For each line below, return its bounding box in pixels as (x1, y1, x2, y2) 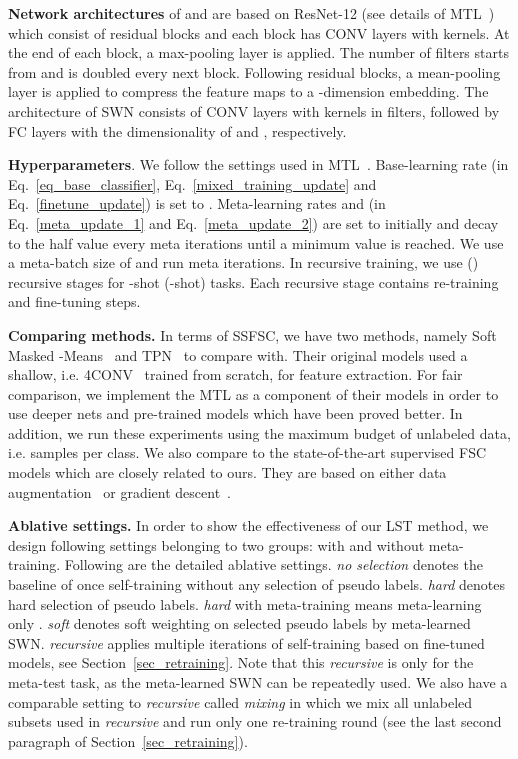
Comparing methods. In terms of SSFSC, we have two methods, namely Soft (8, 324, 497, 345)
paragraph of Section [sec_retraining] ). (8, 730, 248, 751)
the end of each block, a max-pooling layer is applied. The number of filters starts (8, 42, 509, 63)
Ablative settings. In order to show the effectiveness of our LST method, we (8, 515, 489, 536)
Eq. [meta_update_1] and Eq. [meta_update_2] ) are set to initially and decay (8, 212, 499, 233)
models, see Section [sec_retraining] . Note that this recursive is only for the (8, 652, 474, 673)
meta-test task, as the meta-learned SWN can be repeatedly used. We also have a (8, 672, 508, 692)
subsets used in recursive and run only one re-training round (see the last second (8, 711, 502, 732)
